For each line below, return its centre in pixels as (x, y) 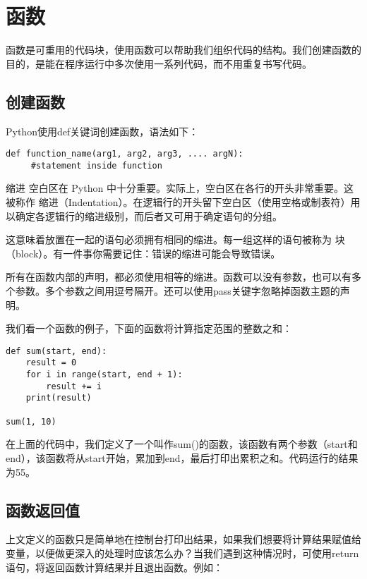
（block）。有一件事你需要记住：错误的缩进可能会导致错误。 (143, 253)
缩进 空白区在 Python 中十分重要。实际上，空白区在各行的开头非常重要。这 (180, 188)
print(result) (59, 398)
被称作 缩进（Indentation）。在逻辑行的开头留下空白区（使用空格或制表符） (178, 202)
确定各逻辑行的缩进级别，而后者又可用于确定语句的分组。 (149, 215)
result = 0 (51, 363)
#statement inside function (96, 165)
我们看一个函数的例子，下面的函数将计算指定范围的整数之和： (149, 328)
